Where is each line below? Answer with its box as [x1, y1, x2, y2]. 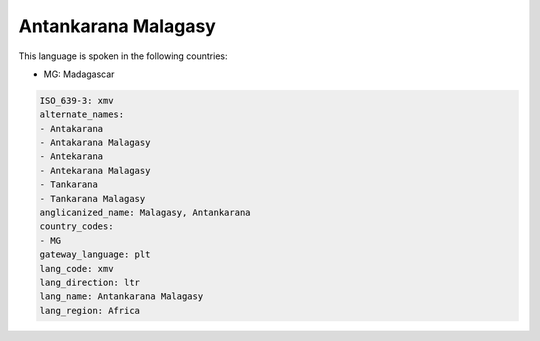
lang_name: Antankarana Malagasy [39, 291, 204, 302]
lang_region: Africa [39, 305, 140, 316]
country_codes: [39, 221, 114, 232]
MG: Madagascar [43, 68, 115, 80]
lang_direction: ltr [39, 277, 140, 288]
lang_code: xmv [39, 263, 114, 274]
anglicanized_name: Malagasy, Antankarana [39, 207, 251, 219]
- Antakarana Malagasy [39, 137, 151, 149]
